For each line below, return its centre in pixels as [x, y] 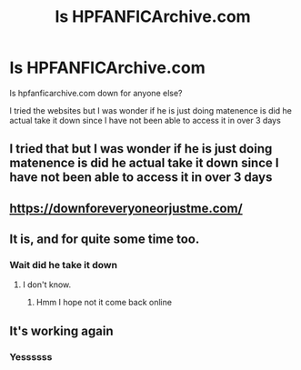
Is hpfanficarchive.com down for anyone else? [96, 93]
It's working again [61, 330]
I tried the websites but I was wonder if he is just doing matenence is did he [151, 110]
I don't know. [47, 285]
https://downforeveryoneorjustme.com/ [126, 208]
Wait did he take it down [64, 265]
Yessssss [31, 356]
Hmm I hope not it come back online [104, 303]
